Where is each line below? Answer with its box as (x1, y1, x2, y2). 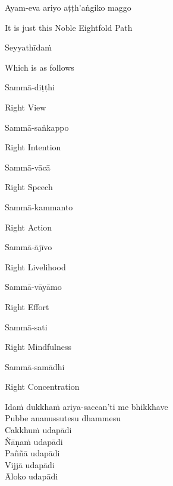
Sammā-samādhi (5, 360, 65, 373)
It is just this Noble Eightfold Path (5, 21, 133, 33)
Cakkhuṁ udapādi (5, 424, 72, 436)
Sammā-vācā (5, 160, 51, 173)
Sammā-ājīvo (5, 241, 52, 253)
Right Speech (5, 181, 53, 193)
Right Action (5, 220, 52, 233)
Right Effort (5, 300, 49, 313)
